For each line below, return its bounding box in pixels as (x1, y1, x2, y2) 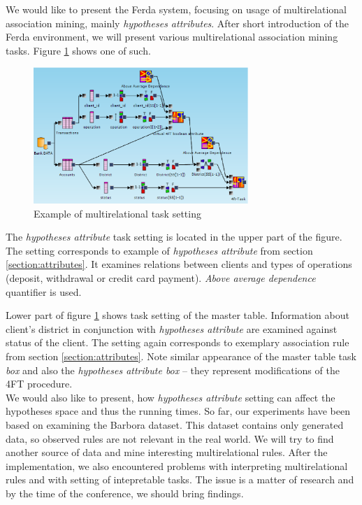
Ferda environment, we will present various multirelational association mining (6, 29, 338, 44)
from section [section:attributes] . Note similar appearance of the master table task (6, 349, 356, 363)
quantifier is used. (6, 284, 82, 299)
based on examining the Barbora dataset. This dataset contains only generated (6, 417, 344, 432)
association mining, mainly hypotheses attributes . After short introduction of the (6, 15, 349, 30)
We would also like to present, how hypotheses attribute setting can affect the (6, 390, 335, 404)
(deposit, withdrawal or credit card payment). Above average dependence (6, 271, 316, 285)
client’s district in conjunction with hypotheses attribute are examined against (6, 321, 338, 336)
